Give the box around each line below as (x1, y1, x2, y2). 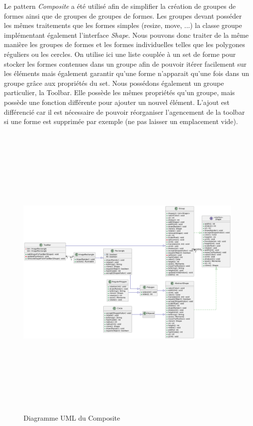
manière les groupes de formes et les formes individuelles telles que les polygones (4, 39, 245, 50)
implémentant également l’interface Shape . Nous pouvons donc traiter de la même (4, 29, 249, 40)
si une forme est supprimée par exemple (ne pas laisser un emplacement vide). (4, 116, 238, 126)
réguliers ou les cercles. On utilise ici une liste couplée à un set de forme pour (4, 49, 236, 59)
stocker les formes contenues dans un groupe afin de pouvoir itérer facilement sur (4, 58, 247, 69)
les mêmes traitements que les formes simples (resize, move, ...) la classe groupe (4, 20, 242, 30)
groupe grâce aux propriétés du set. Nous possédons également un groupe (4, 77, 224, 88)
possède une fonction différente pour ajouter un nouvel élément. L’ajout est (4, 97, 230, 107)
